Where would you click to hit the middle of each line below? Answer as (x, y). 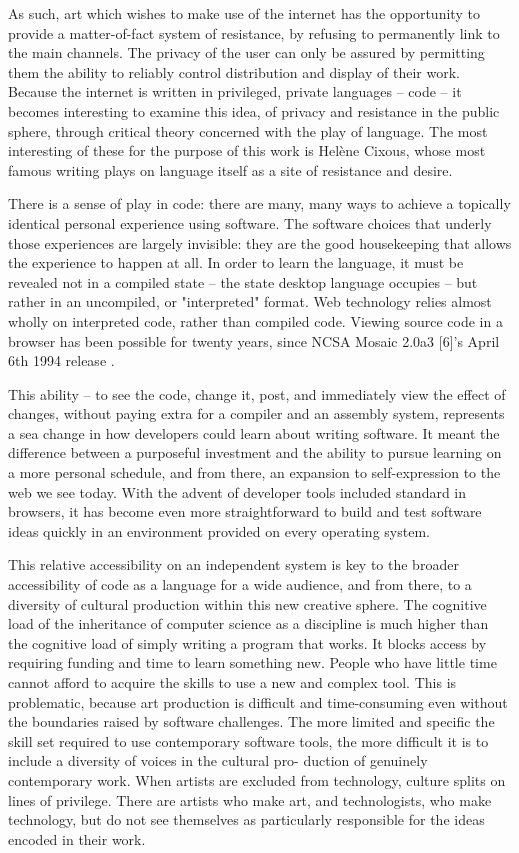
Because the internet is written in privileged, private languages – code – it (235, 91)
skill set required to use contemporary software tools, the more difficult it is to (248, 740)
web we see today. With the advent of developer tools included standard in (237, 491)
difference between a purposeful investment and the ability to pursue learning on (255, 452)
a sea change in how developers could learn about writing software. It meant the (254, 432)
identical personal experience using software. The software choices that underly (250, 222)
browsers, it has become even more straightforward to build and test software (245, 511)
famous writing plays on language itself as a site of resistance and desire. (230, 169)
